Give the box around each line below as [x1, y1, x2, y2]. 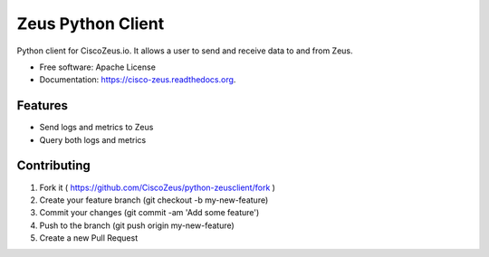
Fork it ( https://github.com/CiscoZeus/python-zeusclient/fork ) [39, 182, 276, 193]
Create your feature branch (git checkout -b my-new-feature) [39, 195, 269, 205]
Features [16, 98, 68, 113]
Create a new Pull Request [39, 233, 139, 243]
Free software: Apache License [39, 62, 156, 72]
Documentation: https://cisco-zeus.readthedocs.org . [39, 74, 236, 85]
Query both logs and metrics [39, 134, 147, 145]
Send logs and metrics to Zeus [39, 122, 154, 133]
